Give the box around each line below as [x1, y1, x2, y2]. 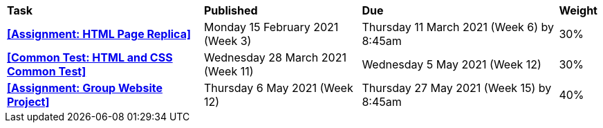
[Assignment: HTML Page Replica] [7, 27, 191, 41]
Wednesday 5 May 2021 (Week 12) [362, 57, 541, 71]
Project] [7, 95, 50, 109]
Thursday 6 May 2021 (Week [204, 81, 353, 95]
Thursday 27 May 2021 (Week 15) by [362, 81, 552, 95]
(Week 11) [204, 64, 254, 78]
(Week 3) [204, 34, 252, 48]
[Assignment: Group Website [7, 81, 163, 95]
